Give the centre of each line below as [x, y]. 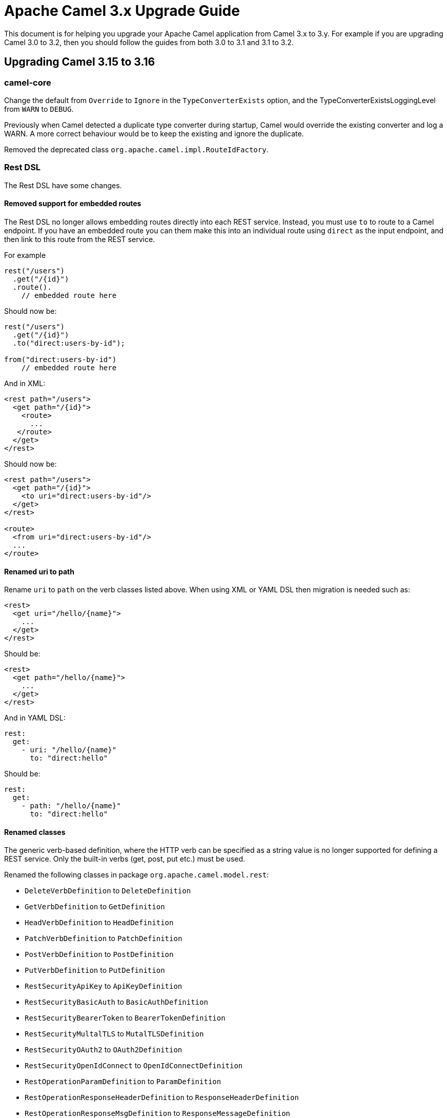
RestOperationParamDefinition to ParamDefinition [123, 1082]
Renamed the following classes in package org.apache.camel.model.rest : [137, 875]
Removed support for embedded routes [73, 204]
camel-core [28, 82]
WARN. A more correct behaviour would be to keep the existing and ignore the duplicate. [154, 133]
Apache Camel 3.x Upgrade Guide [122, 11]
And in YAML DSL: [35, 718]
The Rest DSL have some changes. [63, 185]
